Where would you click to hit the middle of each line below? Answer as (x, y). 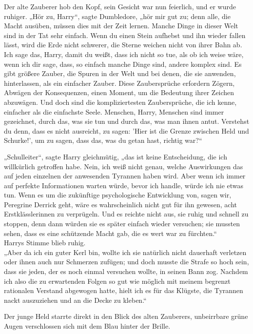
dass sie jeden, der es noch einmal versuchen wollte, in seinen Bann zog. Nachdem (126, 271)
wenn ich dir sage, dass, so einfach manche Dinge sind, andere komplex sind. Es (123, 64)
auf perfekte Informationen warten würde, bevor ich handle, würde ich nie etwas (124, 185)
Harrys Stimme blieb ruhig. (45, 243)
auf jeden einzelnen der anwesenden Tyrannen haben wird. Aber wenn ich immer (125, 176)
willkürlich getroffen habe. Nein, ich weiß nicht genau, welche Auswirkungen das (124, 166)
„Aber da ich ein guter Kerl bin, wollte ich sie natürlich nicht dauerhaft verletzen (125, 252)
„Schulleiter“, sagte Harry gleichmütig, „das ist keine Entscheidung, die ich (116, 156)
